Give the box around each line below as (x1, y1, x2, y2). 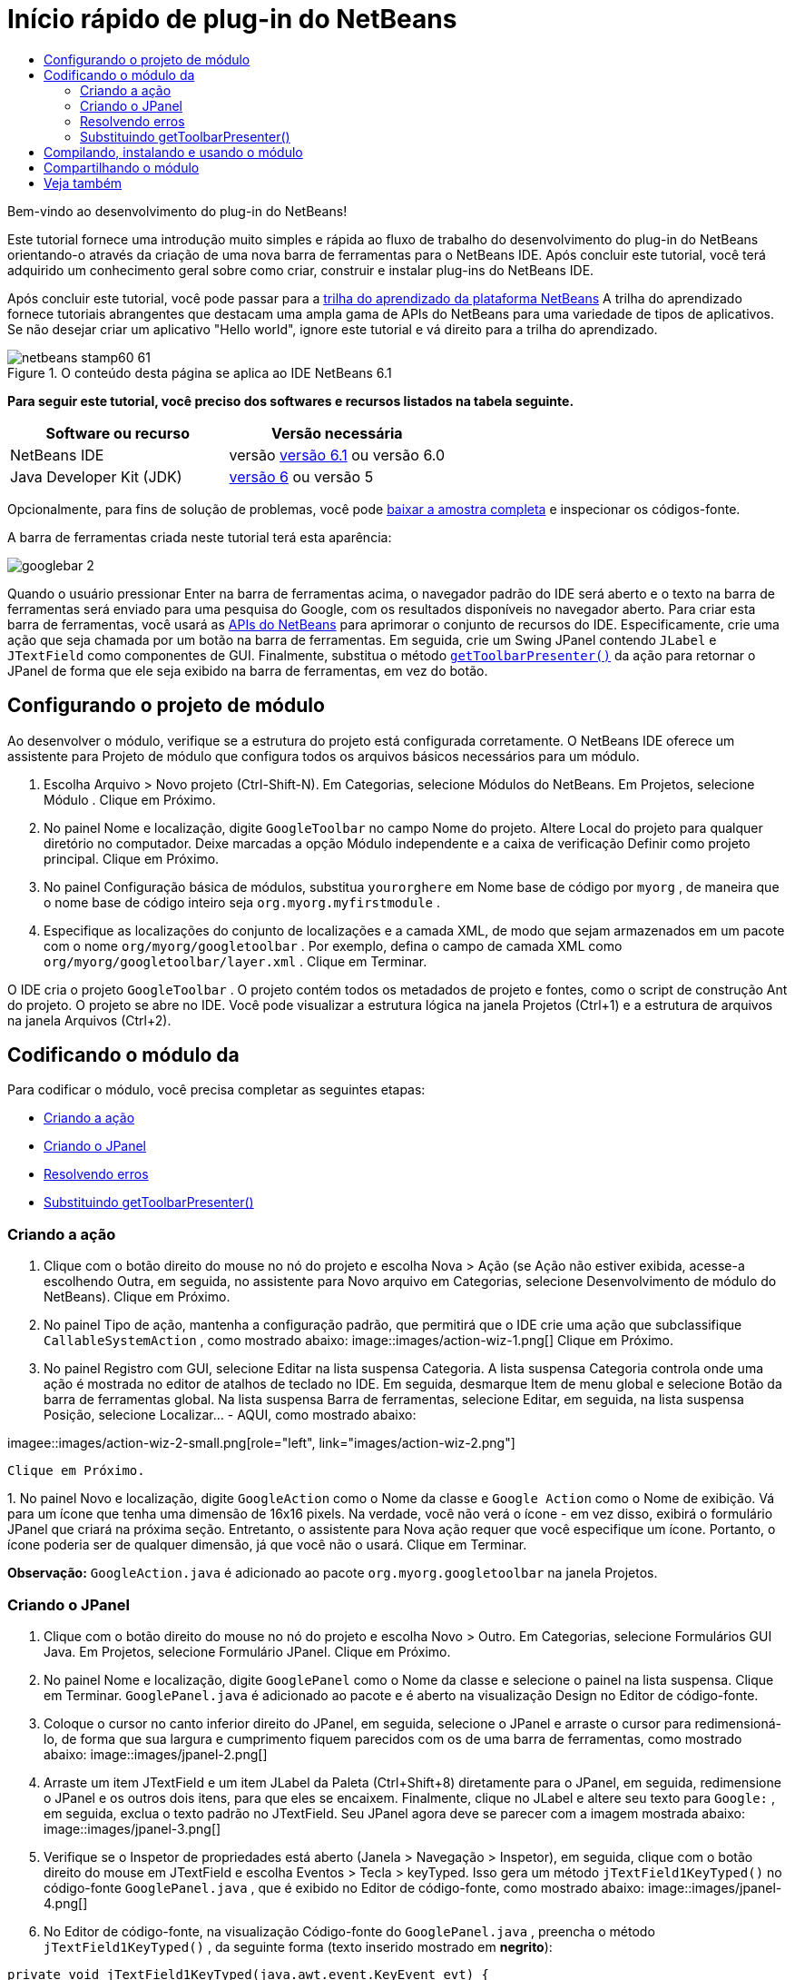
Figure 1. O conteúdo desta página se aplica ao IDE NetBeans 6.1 (7, 364, 392, 381)
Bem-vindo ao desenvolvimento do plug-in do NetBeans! (7, 203, 348, 219)
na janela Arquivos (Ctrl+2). (7, 1012, 172, 1028)
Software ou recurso (45, 423, 190, 442)
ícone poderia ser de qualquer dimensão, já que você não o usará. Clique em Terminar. (7, 1537, 527, 1553)
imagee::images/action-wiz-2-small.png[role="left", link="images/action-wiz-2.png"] (7, 1435, 515, 1451)
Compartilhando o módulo (44, 159, 200, 175)
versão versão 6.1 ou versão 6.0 (229, 445, 446, 464)
